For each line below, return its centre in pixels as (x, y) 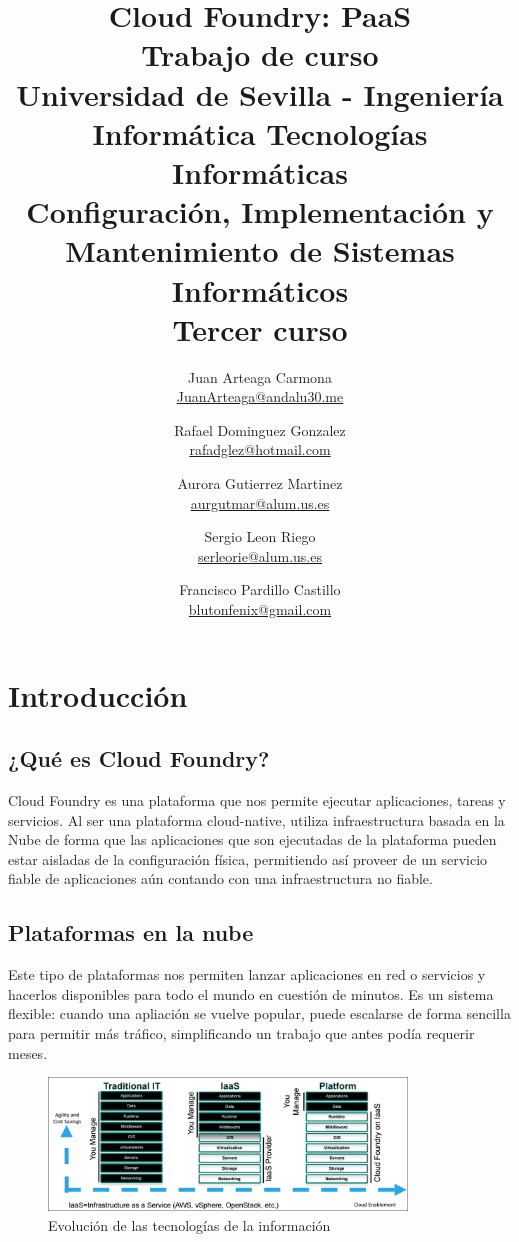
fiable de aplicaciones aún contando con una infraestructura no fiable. (220, 878)
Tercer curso (260, 328)
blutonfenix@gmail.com (260, 608)
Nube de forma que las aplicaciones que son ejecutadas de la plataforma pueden (252, 839)
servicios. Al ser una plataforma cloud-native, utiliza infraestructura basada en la (256, 819)
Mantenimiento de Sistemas (260, 250)
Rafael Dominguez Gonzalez (260, 429)
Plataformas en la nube (131, 932)
